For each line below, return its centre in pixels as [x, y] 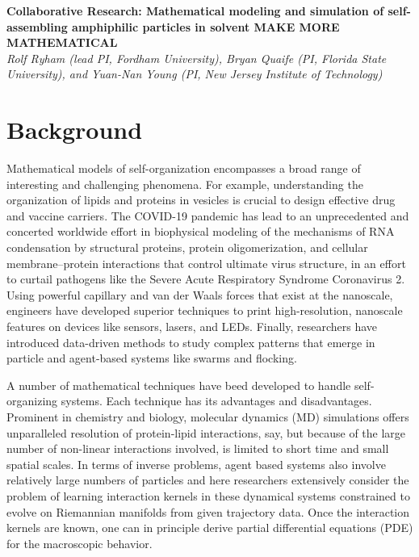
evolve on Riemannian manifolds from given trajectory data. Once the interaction [208, 511]
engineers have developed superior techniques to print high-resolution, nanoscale [205, 310]
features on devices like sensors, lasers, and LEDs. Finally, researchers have [192, 327]
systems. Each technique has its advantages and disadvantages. [216, 401]
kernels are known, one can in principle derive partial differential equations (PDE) [210, 528]
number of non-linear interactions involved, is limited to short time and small [198, 448]
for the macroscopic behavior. [80, 543]
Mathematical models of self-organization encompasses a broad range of [184, 168]
